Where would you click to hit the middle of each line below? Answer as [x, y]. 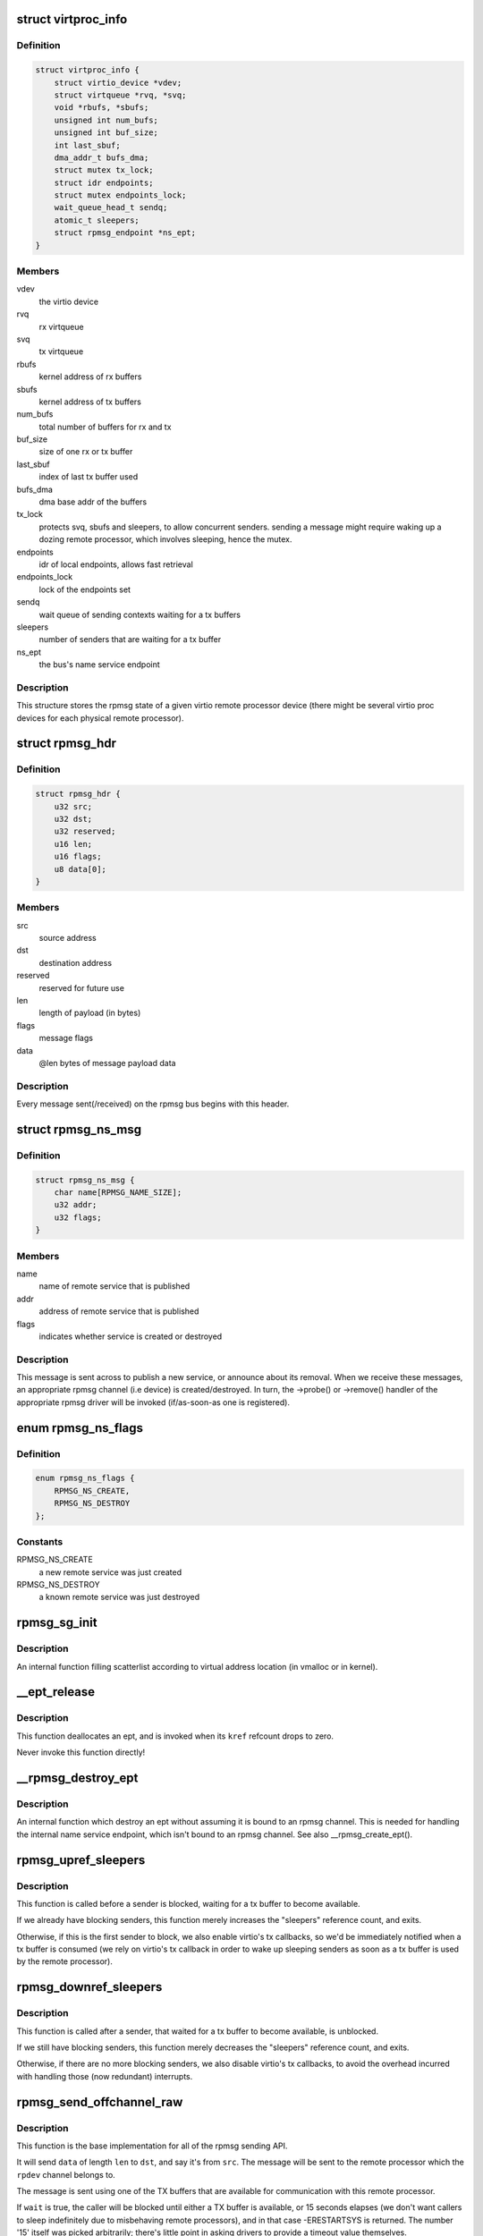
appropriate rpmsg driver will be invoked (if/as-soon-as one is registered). [153, 1402]
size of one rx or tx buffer [86, 452]
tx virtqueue [61, 351]
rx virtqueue [61, 326]
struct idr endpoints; [104, 182]
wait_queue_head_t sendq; [111, 208]
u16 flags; [78, 857]
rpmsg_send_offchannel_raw [100, 2102]
